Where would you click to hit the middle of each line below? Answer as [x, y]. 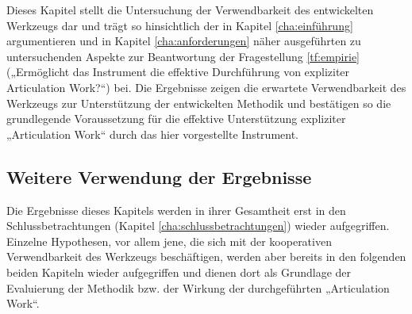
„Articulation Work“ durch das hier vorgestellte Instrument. [152, 134]
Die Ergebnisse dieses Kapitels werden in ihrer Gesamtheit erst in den [176, 210]
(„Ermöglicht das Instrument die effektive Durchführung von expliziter [178, 72]
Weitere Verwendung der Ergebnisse [159, 176]
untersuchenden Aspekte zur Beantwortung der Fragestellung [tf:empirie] [183, 56]
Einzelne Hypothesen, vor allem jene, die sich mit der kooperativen [169, 241]
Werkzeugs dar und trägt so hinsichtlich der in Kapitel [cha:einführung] [180, 25]
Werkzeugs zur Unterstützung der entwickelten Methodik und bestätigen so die [199, 103]
